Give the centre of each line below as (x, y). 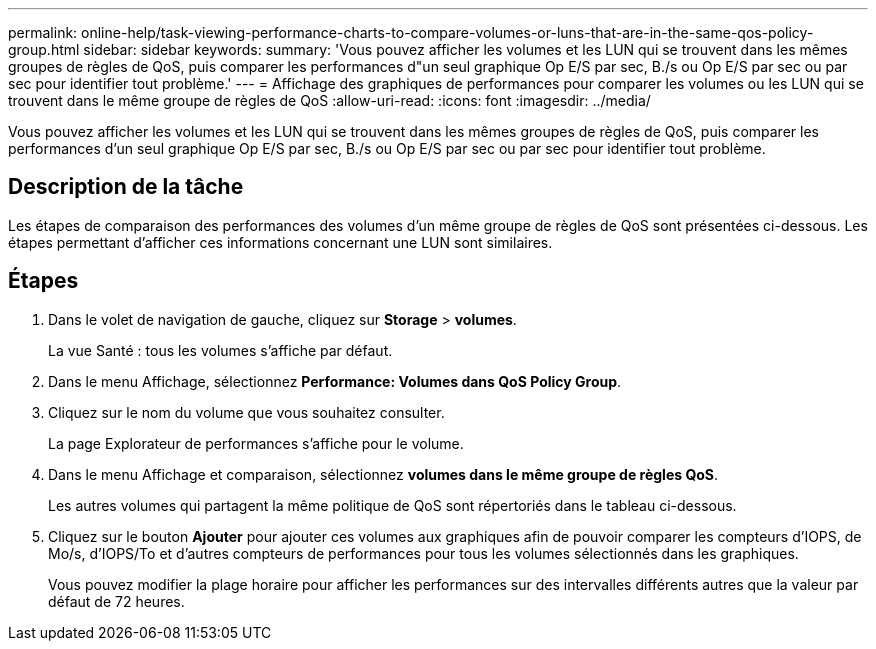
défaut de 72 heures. (116, 601)
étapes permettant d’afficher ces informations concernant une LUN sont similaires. (280, 242)
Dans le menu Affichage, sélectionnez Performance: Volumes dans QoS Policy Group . (335, 381)
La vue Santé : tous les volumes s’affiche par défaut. (220, 350)
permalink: (43, 32)
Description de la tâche (126, 187)
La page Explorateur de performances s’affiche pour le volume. (256, 443)
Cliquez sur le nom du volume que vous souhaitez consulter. (246, 412)
